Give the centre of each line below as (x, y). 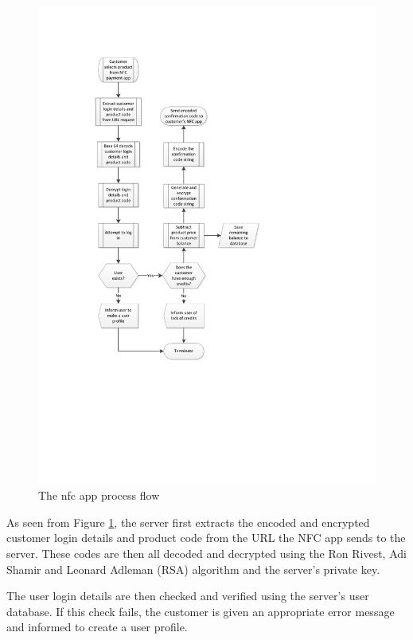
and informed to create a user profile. (97, 627)
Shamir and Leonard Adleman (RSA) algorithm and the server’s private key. (193, 569)
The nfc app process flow (99, 495)
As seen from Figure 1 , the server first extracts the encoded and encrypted (188, 522)
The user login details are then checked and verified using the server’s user (188, 596)
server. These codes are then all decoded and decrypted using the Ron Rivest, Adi (206, 554)
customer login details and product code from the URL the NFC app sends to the (206, 538)
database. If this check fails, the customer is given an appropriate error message (201, 611)
